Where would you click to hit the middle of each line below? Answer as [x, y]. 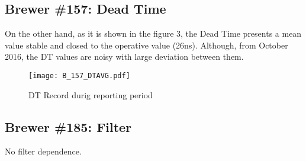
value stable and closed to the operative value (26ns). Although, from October [146, 45]
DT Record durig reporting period [91, 94]
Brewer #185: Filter [68, 126]
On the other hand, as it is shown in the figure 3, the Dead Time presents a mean [153, 33]
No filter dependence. [43, 151]
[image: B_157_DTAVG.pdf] [79, 75]
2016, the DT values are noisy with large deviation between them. [124, 57]
